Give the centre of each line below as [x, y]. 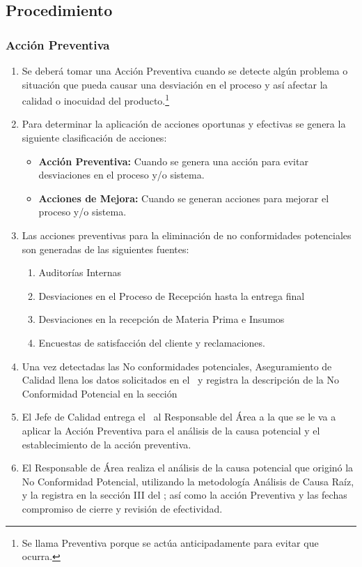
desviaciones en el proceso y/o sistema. [121, 175]
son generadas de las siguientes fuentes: [105, 249]
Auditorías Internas [80, 272]
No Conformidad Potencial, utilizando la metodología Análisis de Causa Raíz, [188, 481]
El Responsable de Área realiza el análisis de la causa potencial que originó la [188, 468]
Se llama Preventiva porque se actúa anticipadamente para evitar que [170, 542]
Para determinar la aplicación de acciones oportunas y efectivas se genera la [184, 124]
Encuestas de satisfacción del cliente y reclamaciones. [152, 342]
